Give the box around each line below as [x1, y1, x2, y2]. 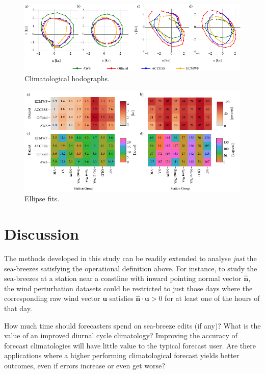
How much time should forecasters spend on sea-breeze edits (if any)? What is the [4, 320, 261, 331]
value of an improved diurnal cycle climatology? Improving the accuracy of [4, 330, 237, 341]
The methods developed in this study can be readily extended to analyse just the [4, 252, 257, 263]
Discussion [4, 223, 79, 244]
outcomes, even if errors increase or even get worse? [4, 360, 165, 370]
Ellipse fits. [24, 193, 60, 204]
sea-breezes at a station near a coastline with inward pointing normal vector [4, 273, 242, 284]
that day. [4, 302, 32, 313]
